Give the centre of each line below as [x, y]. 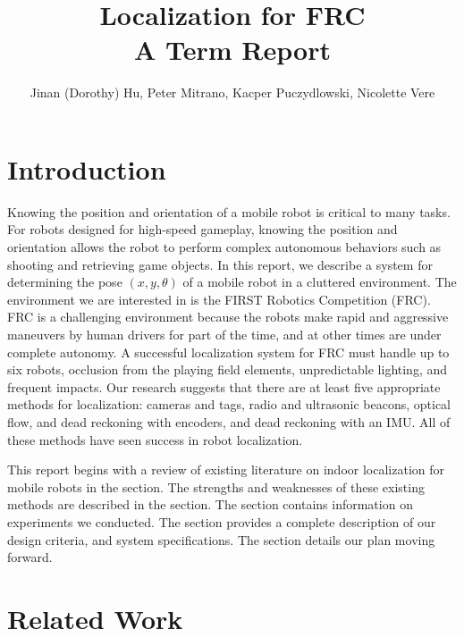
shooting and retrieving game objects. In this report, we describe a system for [220, 264]
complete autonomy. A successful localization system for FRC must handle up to [228, 352]
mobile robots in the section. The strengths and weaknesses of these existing [216, 486]
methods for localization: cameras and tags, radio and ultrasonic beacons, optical [229, 404]
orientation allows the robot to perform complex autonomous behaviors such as [224, 247]
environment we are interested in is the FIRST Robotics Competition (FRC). [219, 299]
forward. [30, 557]
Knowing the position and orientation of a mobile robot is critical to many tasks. [229, 211]
